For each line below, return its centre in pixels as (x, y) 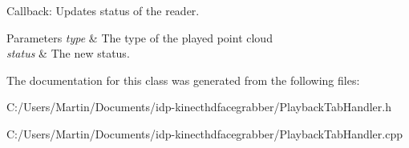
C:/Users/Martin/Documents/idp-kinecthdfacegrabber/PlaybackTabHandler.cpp (205, 133)
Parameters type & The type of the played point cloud (140, 37)
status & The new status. (68, 53)
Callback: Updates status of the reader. (103, 10)
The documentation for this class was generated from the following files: (183, 80)
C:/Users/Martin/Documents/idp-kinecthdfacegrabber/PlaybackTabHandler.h (199, 107)
